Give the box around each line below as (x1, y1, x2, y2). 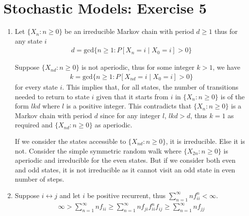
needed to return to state (15, 91, 90, 101)
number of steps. (15, 174, 65, 184)
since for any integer (100, 110, 160, 120)
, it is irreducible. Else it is (166, 136, 245, 146)
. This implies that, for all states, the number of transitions (62, 81, 238, 92)
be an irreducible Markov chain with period (65, 26, 194, 36)
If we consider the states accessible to (15, 136, 126, 146)
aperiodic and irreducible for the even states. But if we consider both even (15, 155, 236, 165)
